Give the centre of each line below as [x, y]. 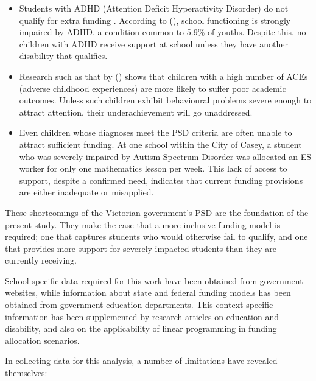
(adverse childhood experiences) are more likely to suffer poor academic [153, 88]
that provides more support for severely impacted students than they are [141, 248]
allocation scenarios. [42, 340]
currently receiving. [41, 260]
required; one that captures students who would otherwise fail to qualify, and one [156, 236]
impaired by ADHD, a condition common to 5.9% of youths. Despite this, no [163, 32]
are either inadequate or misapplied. [86, 192]
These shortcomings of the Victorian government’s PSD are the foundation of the [157, 212]
